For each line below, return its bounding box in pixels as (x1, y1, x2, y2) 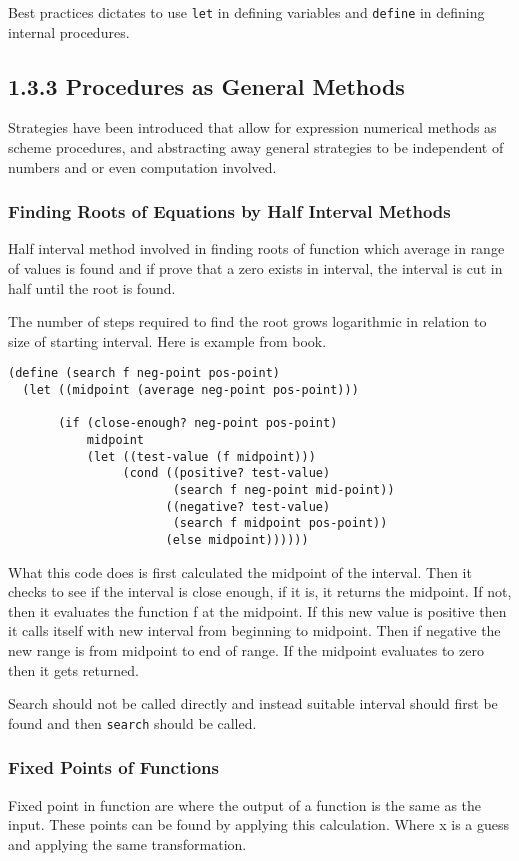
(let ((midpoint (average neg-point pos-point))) (22, 383, 359, 398)
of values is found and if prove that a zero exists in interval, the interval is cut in (8, 258, 503, 279)
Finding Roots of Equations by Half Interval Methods (8, 199, 451, 224)
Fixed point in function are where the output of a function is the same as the (8, 794, 482, 815)
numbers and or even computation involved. (8, 156, 277, 177)
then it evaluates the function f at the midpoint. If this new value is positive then (8, 600, 507, 621)
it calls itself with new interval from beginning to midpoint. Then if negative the (8, 620, 501, 641)
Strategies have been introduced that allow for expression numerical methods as (8, 117, 497, 138)
